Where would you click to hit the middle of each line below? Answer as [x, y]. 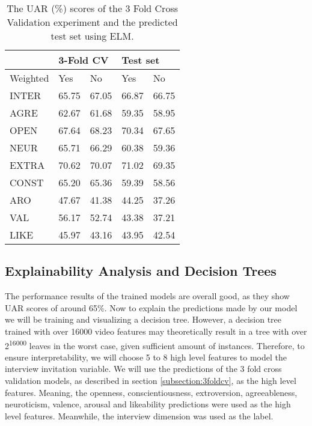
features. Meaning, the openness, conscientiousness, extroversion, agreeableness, [151, 392]
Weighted [29, 78]
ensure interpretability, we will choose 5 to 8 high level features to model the [146, 357]
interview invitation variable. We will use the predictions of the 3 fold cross [143, 369]
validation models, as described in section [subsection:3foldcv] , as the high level [151, 381]
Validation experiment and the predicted [92, 22]
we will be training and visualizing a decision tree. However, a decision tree [143, 319]
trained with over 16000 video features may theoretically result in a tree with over [156, 331]
